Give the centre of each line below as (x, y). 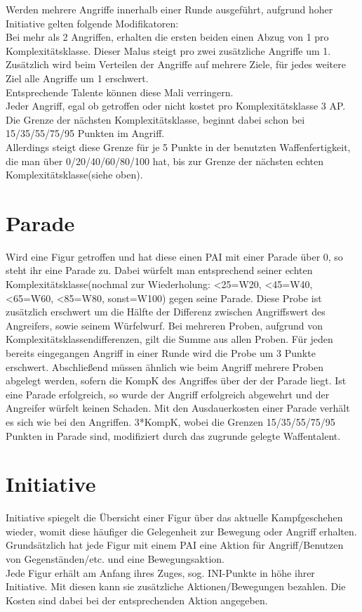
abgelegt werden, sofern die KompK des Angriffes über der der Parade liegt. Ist (176, 380)
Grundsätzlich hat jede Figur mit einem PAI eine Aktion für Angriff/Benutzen (175, 545)
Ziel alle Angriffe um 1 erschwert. (77, 78)
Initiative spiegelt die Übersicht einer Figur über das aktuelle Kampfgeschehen (174, 517)
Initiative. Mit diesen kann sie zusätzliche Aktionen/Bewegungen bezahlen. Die (176, 586)
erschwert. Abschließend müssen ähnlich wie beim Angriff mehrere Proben (165, 366)
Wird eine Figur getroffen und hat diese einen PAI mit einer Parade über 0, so (174, 256)
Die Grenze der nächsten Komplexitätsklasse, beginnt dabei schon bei (155, 119)
